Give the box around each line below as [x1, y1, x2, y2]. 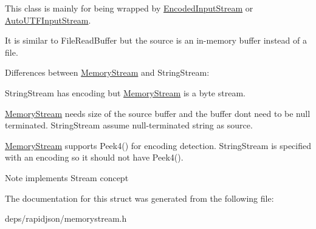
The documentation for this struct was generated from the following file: [5, 191, 274, 204]
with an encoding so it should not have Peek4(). [5, 151, 184, 164]
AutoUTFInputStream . [5, 13, 91, 26]
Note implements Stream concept [5, 171, 129, 184]
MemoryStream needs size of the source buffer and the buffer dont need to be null [5, 107, 311, 119]
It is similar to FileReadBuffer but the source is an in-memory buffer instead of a [5, 34, 307, 47]
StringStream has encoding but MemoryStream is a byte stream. [5, 86, 246, 99]
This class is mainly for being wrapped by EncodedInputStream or [5, 2, 253, 14]
